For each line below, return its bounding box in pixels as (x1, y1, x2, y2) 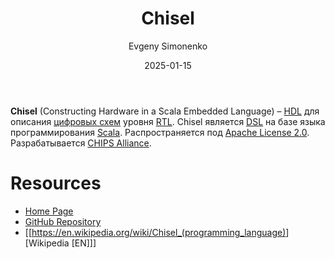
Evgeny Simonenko (128, 40, 208, 52)
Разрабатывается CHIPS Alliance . (10, 137, 152, 149)
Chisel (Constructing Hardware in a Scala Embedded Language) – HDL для (10, 105, 320, 117)
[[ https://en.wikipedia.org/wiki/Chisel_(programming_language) (24, 226, 287, 238)
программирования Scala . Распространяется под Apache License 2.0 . (10, 126, 310, 138)
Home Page (24, 205, 74, 217)
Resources (10, 172, 102, 195)
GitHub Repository (24, 215, 102, 227)
